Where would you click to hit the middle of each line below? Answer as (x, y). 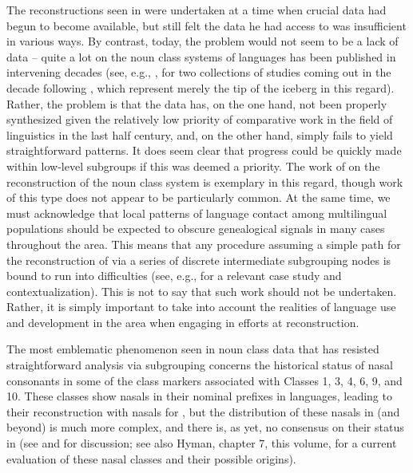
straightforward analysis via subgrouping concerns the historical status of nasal (200, 365)
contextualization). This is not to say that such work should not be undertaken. (202, 291)
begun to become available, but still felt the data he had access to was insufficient (206, 25)
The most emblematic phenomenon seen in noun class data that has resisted (193, 349)
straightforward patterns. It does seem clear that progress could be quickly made (204, 150)
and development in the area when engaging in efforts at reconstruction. (183, 322)
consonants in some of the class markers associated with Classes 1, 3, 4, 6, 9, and (205, 380)
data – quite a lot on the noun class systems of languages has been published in (201, 56)
